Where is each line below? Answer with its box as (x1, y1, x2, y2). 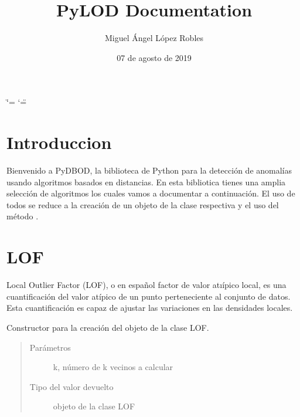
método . (6, 210, 39, 222)
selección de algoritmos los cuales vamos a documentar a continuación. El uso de (6, 187, 295, 199)
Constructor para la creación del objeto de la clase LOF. (6, 321, 209, 333)
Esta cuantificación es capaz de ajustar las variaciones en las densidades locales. (6, 301, 293, 314)
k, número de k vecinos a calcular (53, 361, 173, 373)
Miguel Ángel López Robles (104, 32, 204, 44)
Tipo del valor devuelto (29, 380, 114, 392)
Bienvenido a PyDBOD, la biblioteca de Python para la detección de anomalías (6, 164, 292, 177)
